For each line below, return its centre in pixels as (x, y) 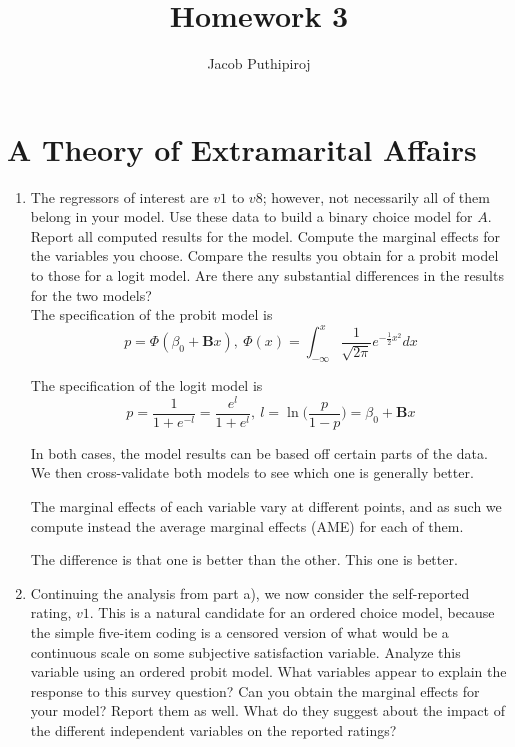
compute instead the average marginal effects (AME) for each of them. (247, 525)
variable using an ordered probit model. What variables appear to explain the (268, 671)
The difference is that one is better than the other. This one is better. (244, 559)
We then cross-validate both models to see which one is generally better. (252, 472)
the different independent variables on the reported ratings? (213, 729)
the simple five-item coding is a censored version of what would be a (239, 632)
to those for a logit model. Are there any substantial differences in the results (267, 275)
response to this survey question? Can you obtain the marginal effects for (255, 690)
